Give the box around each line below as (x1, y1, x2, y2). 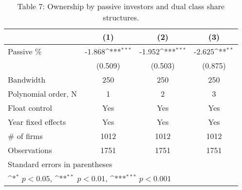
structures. (103, 12, 139, 23)
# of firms (8, 130, 43, 141)
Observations (8, 144, 52, 155)
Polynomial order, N (8, 88, 77, 99)
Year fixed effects (8, 116, 66, 127)
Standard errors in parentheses (8, 158, 112, 170)
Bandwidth (8, 74, 46, 85)
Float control (8, 102, 52, 113)
